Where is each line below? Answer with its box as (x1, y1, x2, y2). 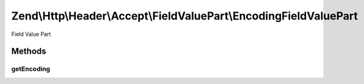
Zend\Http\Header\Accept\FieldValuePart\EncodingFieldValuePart (11, 9, 359, 23)
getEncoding (11, 65, 51, 73)
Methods (11, 46, 46, 57)
